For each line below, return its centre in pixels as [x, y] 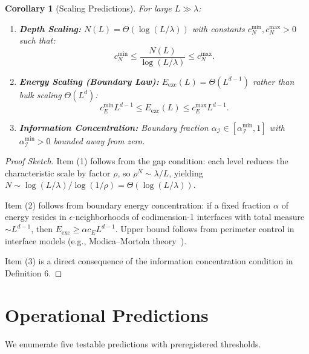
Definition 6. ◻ [34, 272]
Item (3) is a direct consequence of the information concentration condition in [149, 261]
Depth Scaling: [50, 28]
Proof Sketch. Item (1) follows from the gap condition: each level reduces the [147, 161]
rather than [273, 81]
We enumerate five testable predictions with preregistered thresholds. [133, 343]
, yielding [186, 172]
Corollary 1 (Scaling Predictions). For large [88, 8]
